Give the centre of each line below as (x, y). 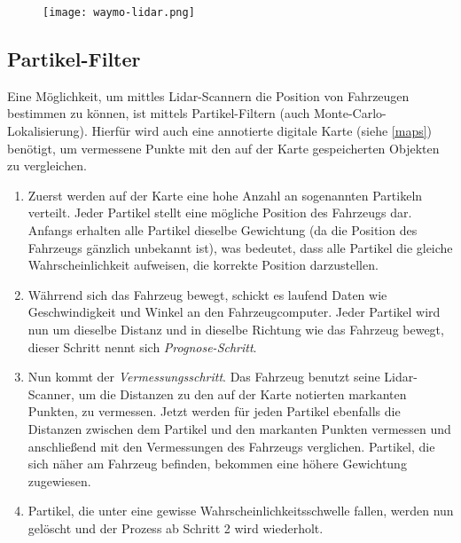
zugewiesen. (59, 480)
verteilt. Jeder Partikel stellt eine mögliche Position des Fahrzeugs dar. (220, 212)
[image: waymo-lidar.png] (119, 12)
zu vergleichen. (47, 165)
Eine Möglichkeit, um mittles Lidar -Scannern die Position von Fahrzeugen (208, 95)
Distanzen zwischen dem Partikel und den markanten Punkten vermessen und (239, 428)
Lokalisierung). (47, 131)
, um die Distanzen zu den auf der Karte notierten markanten (239, 393)
